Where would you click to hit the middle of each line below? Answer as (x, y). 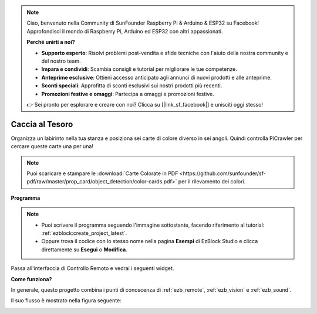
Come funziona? (31, 279)
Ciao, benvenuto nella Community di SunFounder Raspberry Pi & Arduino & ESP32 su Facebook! (143, 23)
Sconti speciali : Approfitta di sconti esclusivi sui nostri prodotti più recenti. (132, 86)
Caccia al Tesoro (42, 124)
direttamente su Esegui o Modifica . (84, 250)
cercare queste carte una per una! (52, 146)
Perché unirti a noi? (51, 42)
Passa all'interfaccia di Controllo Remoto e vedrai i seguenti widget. (92, 268)
